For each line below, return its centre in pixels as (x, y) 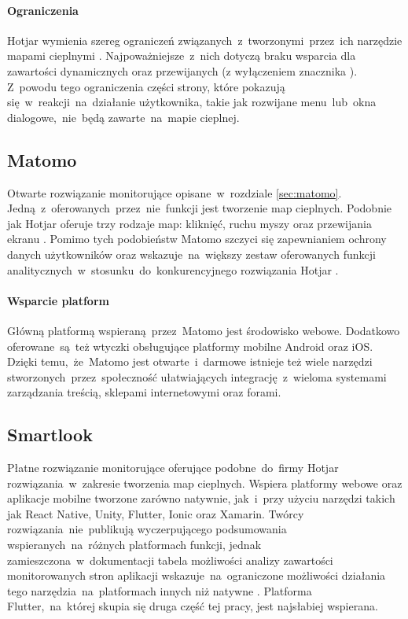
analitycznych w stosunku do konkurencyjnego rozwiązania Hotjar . (173, 269)
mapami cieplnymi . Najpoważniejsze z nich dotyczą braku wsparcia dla (182, 55)
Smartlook (50, 435)
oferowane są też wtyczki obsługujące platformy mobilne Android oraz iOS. (190, 346)
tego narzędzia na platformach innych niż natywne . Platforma (160, 590)
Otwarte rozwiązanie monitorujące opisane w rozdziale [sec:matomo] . (175, 192)
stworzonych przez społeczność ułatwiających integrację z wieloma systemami (197, 376)
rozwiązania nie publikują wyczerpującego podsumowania (147, 529)
